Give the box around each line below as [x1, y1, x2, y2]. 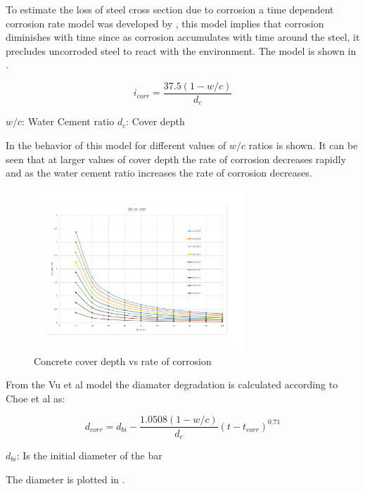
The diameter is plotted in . [6, 471, 125, 486]
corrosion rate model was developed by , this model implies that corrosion [6, 15, 324, 30]
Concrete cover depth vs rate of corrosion [34, 353, 212, 368]
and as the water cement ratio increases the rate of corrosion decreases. [6, 165, 312, 180]
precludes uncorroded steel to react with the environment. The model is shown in [6, 43, 357, 58]
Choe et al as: [6, 390, 65, 405]
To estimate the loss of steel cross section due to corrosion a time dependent [6, 2, 334, 16]
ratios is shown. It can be [248, 138, 358, 153]
